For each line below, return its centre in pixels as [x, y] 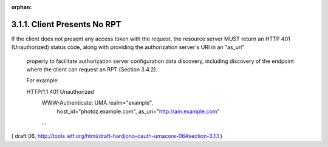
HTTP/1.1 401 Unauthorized [60, 91]
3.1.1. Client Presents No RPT [66, 24]
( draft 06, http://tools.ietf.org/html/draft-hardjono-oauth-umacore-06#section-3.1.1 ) [117, 136]
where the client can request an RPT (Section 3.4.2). [92, 70]
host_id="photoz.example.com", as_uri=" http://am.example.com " [138, 111]
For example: [43, 80]
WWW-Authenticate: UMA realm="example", [97, 103]
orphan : [22, 7]
